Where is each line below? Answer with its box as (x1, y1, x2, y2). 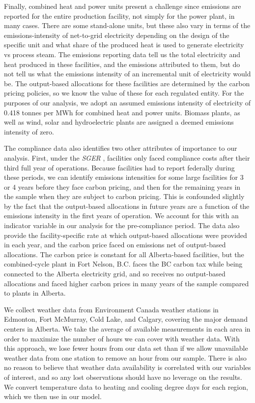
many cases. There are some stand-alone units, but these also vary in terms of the (4, 20, 251, 31)
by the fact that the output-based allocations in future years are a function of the (4, 201, 250, 211)
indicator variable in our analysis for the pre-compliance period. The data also (4, 220, 240, 231)
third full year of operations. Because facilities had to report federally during (4, 162, 235, 172)
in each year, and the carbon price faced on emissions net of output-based (4, 239, 226, 250)
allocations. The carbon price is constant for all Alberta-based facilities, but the (4, 249, 244, 259)
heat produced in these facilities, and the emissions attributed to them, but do (4, 59, 240, 69)
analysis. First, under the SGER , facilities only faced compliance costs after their (4, 152, 250, 163)
